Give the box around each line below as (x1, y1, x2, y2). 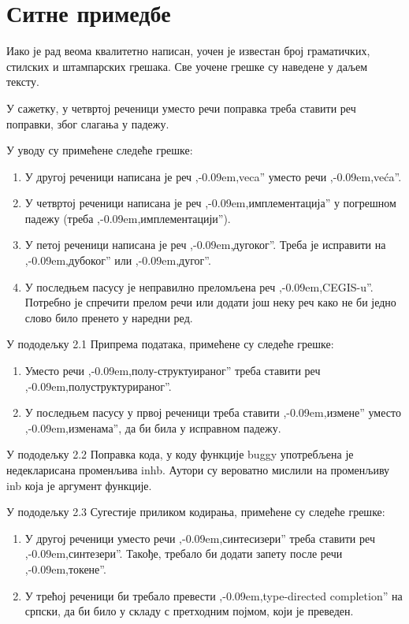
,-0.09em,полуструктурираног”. (24, 377, 172, 394)
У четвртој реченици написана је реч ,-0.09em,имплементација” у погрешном (24, 195, 396, 211)
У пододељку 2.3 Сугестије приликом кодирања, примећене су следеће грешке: (6, 503, 385, 520)
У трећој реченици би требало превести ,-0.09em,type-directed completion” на (24, 587, 403, 604)
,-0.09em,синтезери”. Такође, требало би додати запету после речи (24, 545, 343, 562)
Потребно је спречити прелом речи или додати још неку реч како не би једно (24, 294, 396, 310)
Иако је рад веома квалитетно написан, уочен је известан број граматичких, (6, 43, 370, 59)
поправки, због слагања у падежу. (6, 115, 169, 132)
